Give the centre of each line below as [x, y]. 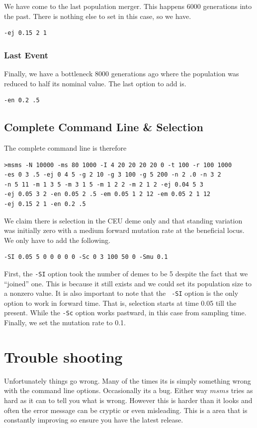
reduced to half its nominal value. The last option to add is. [95, 83]
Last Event [26, 55]
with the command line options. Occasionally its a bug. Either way [106, 390]
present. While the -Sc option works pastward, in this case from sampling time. [125, 313]
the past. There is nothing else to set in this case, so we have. [98, 16]
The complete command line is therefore [65, 147]
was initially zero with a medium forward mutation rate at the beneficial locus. [124, 230]
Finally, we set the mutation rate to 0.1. [65, 322]
